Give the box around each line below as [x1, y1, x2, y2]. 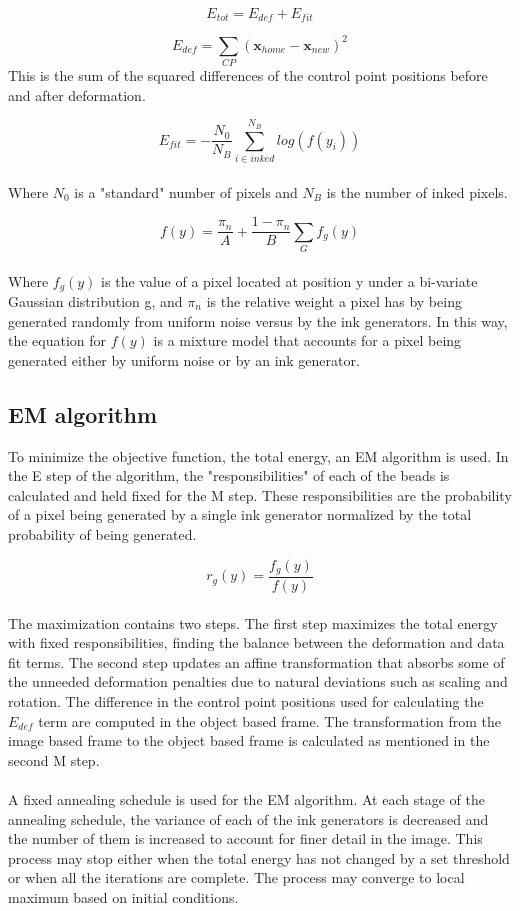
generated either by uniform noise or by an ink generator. [8, 349, 360, 370]
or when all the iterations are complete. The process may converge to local [8, 867, 465, 888]
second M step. [8, 749, 100, 770]
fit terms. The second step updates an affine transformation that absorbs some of [8, 651, 505, 672]
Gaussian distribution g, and [8, 291, 183, 312]
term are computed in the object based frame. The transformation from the [38, 710, 502, 731]
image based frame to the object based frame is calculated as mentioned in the [8, 730, 490, 751]
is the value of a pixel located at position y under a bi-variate [101, 270, 478, 291]
